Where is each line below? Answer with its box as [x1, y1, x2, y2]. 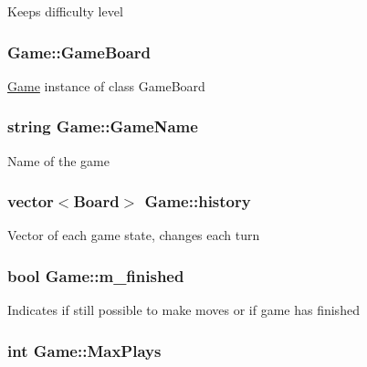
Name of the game [7, 151, 110, 170]
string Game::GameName [7, 115, 198, 138]
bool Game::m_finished [7, 264, 184, 287]
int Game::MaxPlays [7, 339, 162, 362]
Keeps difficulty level [7, 2, 123, 20]
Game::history [144, 190, 251, 213]
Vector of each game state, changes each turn [7, 225, 260, 245]
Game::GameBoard [7, 40, 152, 63]
